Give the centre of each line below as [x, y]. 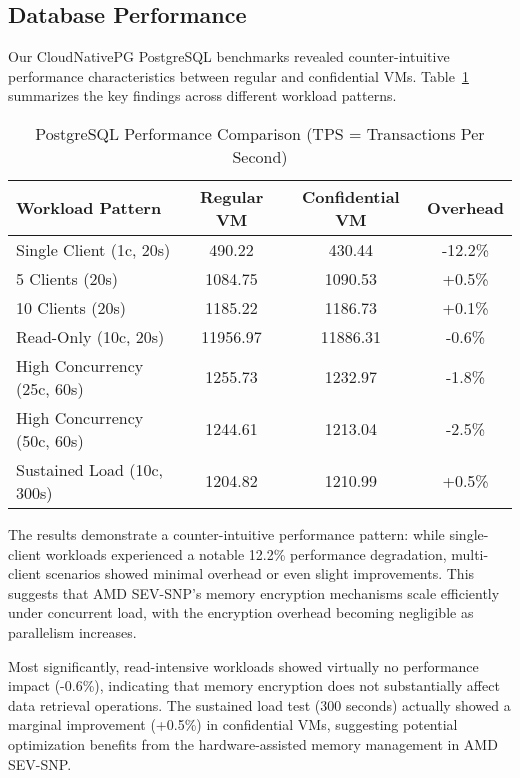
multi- [470, 553]
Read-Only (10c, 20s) [90, 336]
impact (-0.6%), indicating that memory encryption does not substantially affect [254, 685]
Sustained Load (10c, [89, 469]
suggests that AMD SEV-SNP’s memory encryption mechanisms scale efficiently [254, 592]
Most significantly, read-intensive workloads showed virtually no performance [243, 665]
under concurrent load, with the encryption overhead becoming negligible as [241, 612]
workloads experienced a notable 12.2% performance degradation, [246, 553]
